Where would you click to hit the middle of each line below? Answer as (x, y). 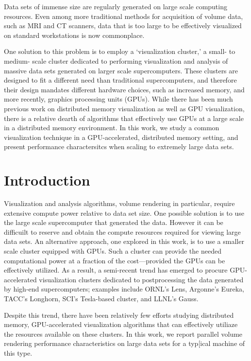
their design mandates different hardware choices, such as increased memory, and (124, 89)
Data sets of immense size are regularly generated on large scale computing (116, 6)
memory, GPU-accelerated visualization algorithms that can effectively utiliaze (121, 324)
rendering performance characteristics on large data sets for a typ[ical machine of (125, 343)
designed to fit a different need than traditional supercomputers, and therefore (120, 80)
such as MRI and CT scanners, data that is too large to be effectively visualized (123, 26)
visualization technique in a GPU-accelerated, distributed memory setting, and (121, 137)
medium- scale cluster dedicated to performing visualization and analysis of (116, 60)
